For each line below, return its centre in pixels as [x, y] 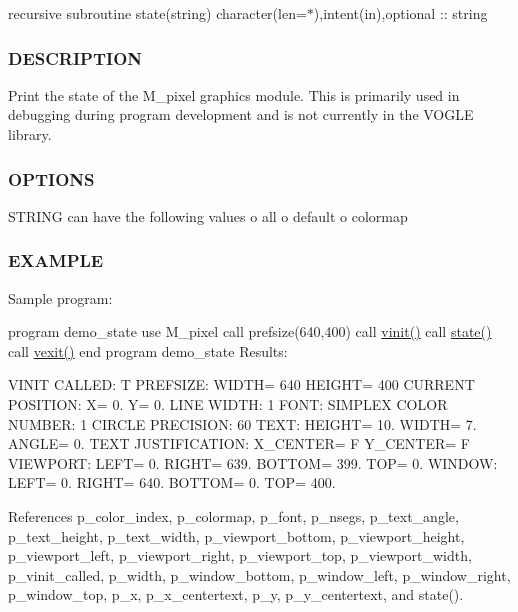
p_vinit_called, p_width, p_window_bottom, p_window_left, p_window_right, [259, 574]
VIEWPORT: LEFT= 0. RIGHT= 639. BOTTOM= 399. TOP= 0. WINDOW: [253, 462]
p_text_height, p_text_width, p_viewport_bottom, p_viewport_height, [236, 535]
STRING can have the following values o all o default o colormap [208, 215]
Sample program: [60, 297]
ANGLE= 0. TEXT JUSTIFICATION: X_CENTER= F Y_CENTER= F [239, 443]
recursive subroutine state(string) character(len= [157, 13]
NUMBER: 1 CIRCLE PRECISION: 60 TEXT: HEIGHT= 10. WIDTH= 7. [242, 423]
